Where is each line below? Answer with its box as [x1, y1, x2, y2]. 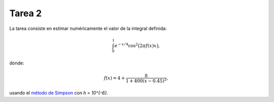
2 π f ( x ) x [140, 43, 157, 48]
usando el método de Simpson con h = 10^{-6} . [9, 90, 109, 96]
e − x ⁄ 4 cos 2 [114, 42, 138, 48]
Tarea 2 [9, 8, 42, 19]
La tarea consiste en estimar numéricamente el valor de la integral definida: [9, 25, 167, 31]
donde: [9, 60, 25, 66]
